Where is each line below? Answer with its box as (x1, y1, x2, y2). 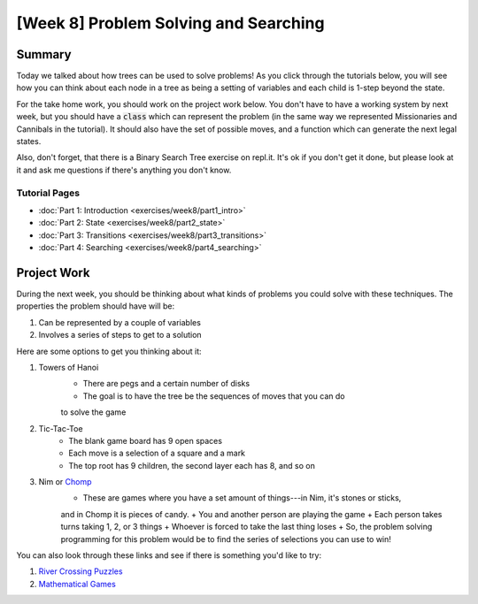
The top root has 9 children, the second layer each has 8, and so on (68, 460, 316, 470)
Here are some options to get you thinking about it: (16, 346, 203, 356)
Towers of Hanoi (38, 362, 99, 372)
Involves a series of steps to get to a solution (38, 330, 203, 340)
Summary (16, 47, 72, 62)
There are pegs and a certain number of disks (82, 378, 251, 389)
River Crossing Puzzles (38, 566, 123, 577)
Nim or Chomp (38, 477, 92, 487)
